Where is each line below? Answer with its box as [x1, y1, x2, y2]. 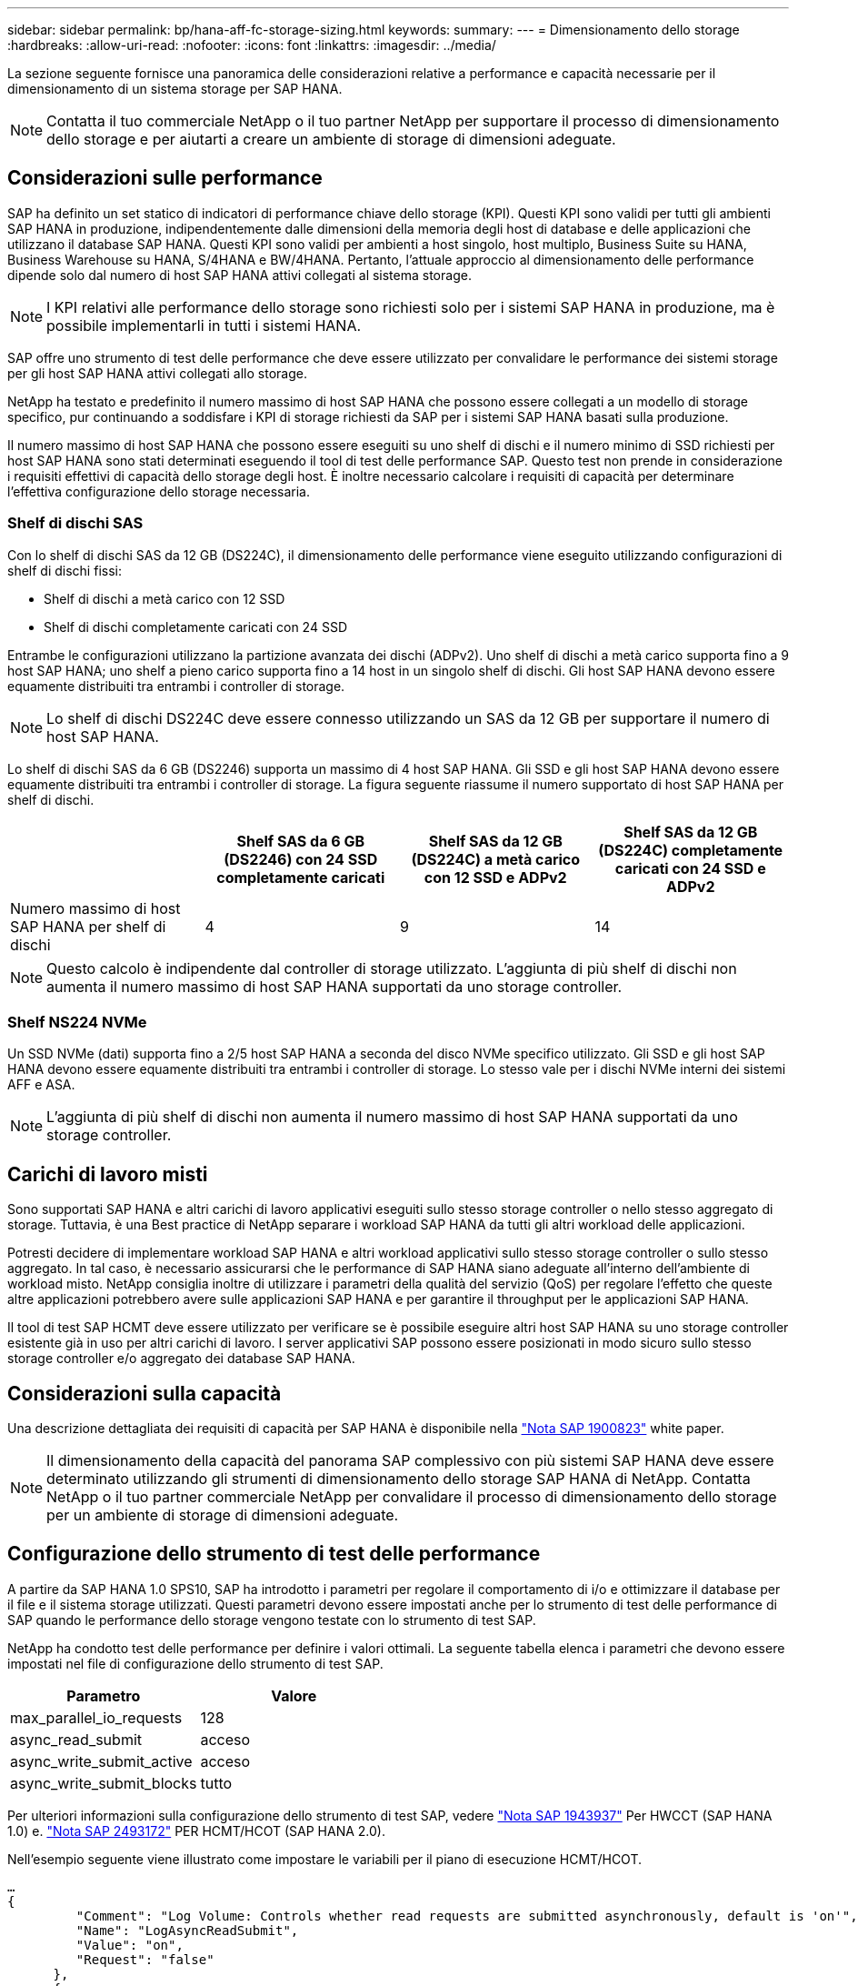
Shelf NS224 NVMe [7, 1012, 147, 1031]
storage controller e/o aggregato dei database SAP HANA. [7, 1350, 355, 1367]
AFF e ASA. [7, 1077, 75, 1093]
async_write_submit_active [10, 1751, 193, 1770]
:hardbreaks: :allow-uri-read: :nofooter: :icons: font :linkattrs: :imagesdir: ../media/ [7, 37, 496, 53]
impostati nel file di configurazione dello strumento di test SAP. [7, 1655, 384, 1671]
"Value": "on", [75, 1937, 184, 1952]
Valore [271, 1686, 317, 1705]
